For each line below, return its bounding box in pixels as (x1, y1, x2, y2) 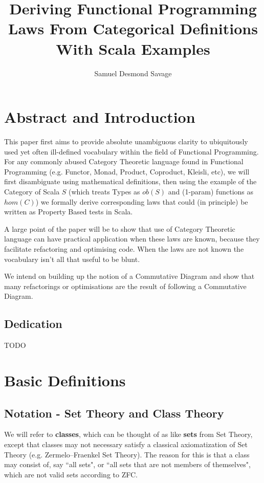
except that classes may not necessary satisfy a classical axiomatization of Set (4, 438, 248, 449)
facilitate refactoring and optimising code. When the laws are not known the (4, 243, 244, 254)
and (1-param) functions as (168, 186, 254, 196)
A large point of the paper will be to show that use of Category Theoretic (4, 223, 235, 234)
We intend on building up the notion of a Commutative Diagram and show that (4, 271, 255, 281)
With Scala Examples (56, 38, 210, 59)
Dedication (4, 316, 62, 332)
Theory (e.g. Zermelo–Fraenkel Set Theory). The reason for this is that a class (4, 449, 250, 459)
